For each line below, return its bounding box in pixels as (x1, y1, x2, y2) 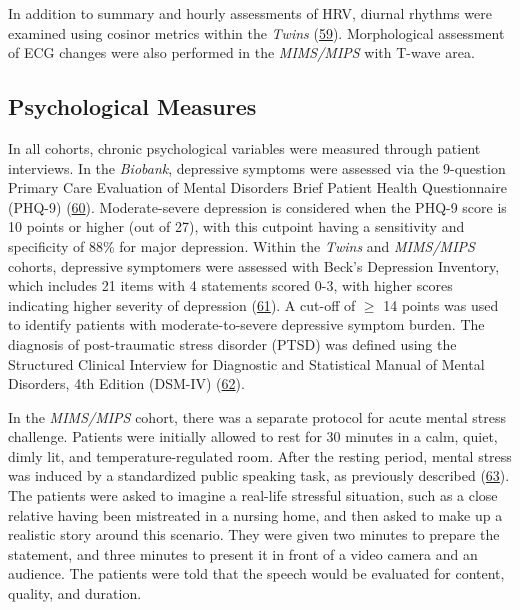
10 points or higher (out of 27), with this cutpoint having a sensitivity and (8, 216, 465, 237)
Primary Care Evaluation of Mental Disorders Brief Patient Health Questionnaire (8, 177, 507, 198)
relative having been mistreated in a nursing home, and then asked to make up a (8, 504, 503, 525)
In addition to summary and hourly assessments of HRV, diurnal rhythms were (8, 3, 492, 23)
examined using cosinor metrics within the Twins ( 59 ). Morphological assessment (8, 22, 505, 43)
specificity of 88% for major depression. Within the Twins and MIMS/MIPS (8, 235, 475, 256)
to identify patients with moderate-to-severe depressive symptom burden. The (8, 314, 485, 335)
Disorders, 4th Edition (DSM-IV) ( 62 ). (8, 373, 245, 394)
